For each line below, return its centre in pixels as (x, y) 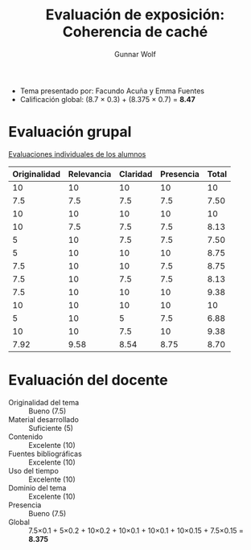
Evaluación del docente (88, 380)
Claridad (136, 174)
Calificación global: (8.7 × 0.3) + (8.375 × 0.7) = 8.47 (107, 99)
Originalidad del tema (44, 402)
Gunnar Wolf (135, 54)
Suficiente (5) (51, 428)
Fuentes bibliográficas (45, 454)
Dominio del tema (37, 487)
